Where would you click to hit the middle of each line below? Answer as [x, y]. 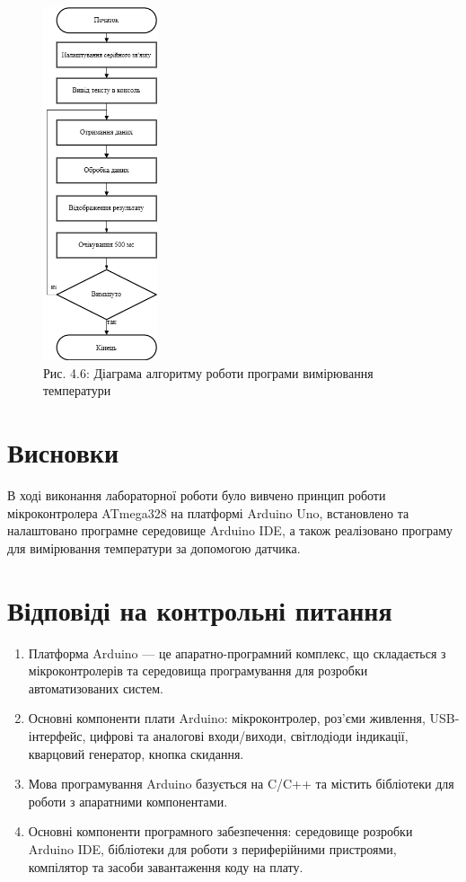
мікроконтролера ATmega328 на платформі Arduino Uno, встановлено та [208, 512]
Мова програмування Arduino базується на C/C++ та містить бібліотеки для [241, 784]
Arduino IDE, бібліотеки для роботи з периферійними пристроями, [212, 848]
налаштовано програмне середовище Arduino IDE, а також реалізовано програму [230, 530]
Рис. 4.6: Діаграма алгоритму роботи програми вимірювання [208, 372]
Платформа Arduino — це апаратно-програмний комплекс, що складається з [237, 653]
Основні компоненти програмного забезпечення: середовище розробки [220, 831]
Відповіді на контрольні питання [200, 609]
